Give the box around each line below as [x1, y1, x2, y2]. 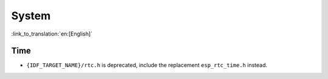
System [11, 9, 51, 22]
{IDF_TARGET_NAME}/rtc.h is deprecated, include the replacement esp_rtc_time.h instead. [26, 62, 267, 69]
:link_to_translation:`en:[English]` [11, 30, 93, 37]
